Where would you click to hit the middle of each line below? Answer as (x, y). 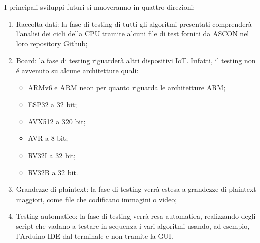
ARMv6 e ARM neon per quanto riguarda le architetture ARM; (127, 87)
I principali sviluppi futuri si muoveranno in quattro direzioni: (100, 7)
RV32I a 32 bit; (52, 155)
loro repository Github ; (52, 43)
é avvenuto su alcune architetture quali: (77, 70)
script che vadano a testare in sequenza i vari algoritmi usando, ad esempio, (133, 226)
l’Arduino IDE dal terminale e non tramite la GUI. (94, 236)
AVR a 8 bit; (48, 138)
